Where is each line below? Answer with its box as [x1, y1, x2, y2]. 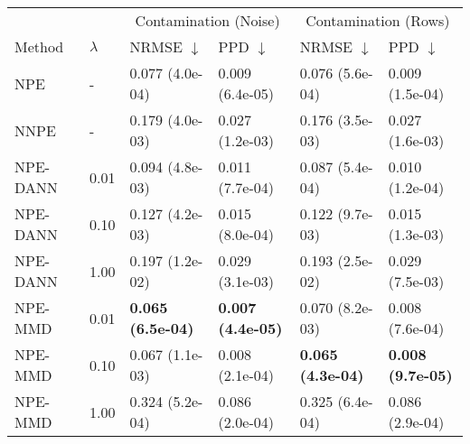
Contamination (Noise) [135, 10, 280, 31]
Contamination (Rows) [305, 10, 450, 31]
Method [14, 36, 64, 57]
